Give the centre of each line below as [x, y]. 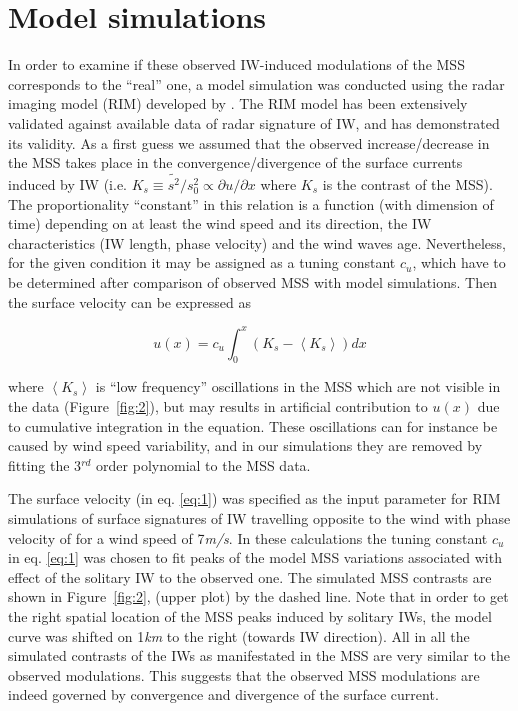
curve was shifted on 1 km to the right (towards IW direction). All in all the [239, 635]
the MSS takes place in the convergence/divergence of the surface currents [235, 162]
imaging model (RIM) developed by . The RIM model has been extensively [238, 103]
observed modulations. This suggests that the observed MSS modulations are [244, 674]
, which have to [459, 262]
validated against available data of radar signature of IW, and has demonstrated [254, 122]
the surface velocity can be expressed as [130, 301]
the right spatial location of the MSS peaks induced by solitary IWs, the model [250, 615]
